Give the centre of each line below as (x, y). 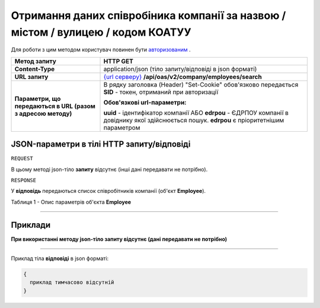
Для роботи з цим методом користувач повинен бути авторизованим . (101, 50)
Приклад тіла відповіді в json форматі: (60, 259)
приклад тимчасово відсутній (72, 282)
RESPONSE (24, 180)
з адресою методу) (43, 113)
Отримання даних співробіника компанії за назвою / (148, 15)
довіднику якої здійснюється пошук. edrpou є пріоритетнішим (194, 120)
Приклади (31, 225)
